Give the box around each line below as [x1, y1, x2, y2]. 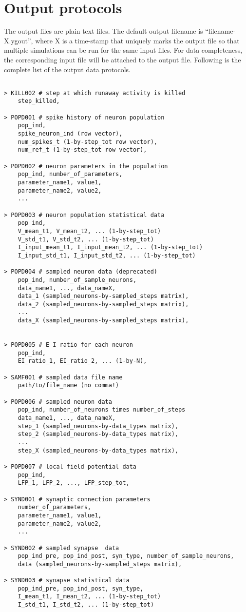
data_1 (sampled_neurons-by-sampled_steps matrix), [18, 293, 189, 300]
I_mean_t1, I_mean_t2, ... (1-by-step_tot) [18, 593, 161, 600]
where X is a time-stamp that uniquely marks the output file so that [35, 35, 240, 45]
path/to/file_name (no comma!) [18, 382, 119, 389]
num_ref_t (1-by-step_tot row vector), [18, 146, 147, 154]
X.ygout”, [4, 35, 33, 45]
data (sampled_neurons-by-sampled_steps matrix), [18, 560, 182, 568]
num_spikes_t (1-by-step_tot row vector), [18, 138, 157, 145]
